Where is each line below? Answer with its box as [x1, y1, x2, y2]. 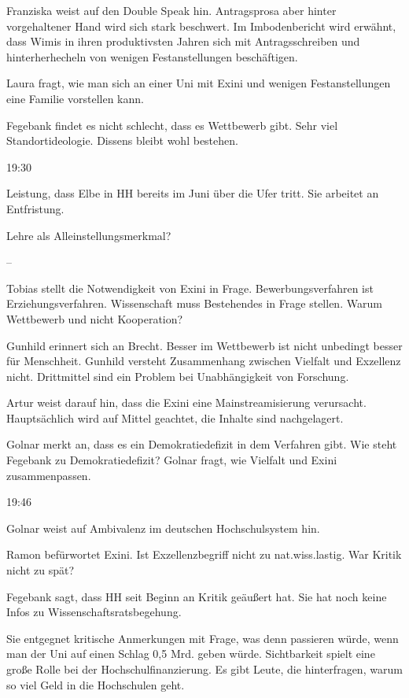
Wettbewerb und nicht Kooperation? [6, 310, 183, 327]
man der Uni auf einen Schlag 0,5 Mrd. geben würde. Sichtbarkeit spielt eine [6, 645, 375, 662]
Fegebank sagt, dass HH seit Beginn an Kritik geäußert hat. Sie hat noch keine [6, 588, 387, 604]
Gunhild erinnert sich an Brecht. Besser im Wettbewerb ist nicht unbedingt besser [6, 337, 403, 353]
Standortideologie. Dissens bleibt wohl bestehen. [6, 132, 238, 149]
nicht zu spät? [6, 562, 75, 578]
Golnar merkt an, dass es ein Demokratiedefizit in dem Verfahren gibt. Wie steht [6, 436, 397, 452]
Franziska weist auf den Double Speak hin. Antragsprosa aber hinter [6, 2, 337, 18]
